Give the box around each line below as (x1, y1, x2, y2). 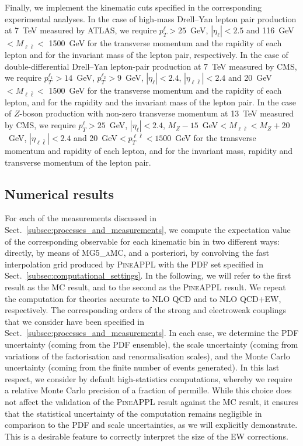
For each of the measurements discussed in (5, 212, 157, 224)
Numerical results (5, 184, 114, 203)
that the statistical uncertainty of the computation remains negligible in (5, 407, 262, 419)
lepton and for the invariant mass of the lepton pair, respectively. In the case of (5, 48, 288, 60)
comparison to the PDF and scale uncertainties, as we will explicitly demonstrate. (5, 418, 298, 431)
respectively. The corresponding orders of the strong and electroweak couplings (5, 304, 287, 316)
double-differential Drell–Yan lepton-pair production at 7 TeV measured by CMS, (5, 60, 297, 72)
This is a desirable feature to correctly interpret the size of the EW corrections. (5, 430, 288, 442)
